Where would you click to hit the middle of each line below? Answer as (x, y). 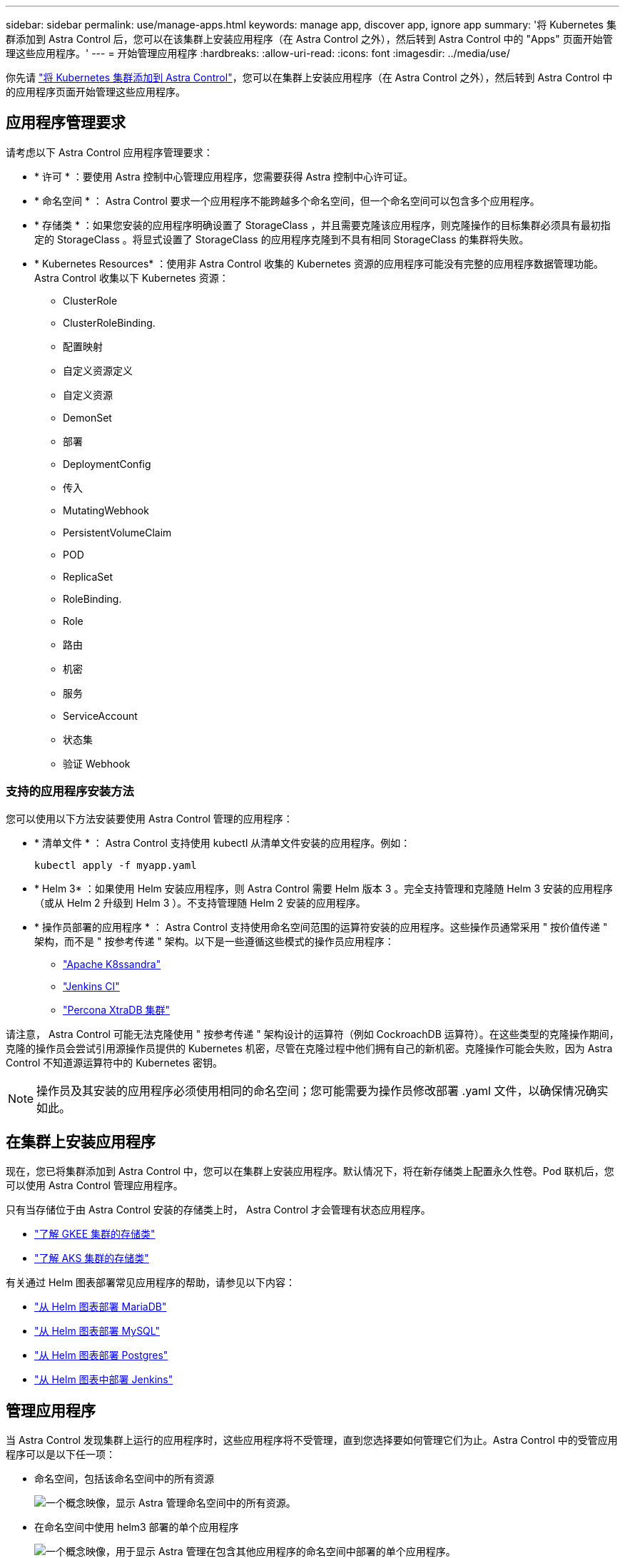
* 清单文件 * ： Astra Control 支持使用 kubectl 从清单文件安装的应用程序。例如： (223, 842)
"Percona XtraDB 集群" (117, 1009)
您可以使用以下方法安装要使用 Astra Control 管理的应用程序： (149, 818)
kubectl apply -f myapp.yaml (116, 865)
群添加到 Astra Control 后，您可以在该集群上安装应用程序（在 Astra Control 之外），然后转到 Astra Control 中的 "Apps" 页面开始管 (309, 39)
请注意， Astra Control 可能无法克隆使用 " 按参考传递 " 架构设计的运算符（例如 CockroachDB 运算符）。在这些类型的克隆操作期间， (312, 1034)
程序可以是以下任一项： (61, 1455)
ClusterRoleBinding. (109, 322)
